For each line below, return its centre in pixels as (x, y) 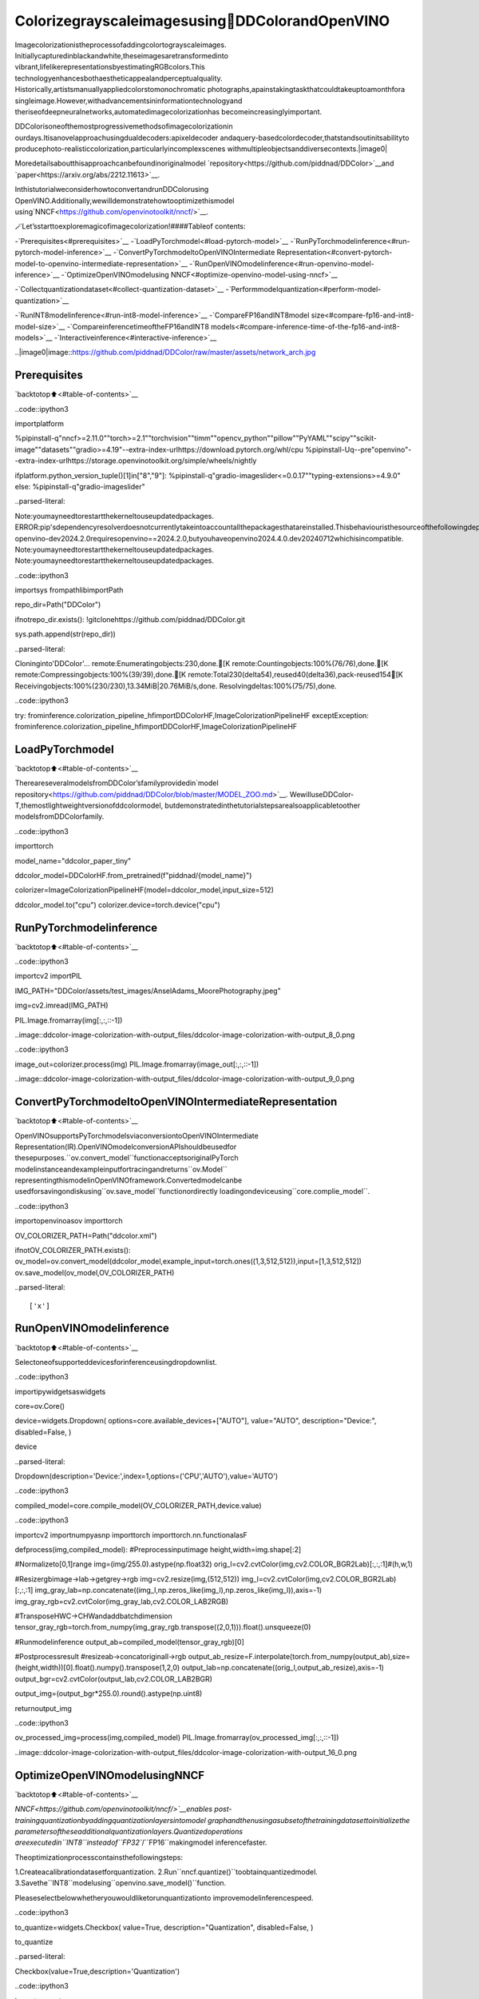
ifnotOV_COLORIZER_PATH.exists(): (73, 1251)
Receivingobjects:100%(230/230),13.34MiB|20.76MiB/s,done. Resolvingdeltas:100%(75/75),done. (176, 686)
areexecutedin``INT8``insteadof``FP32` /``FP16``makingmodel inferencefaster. (141, 1842)
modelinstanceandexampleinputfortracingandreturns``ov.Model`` (121, 1169)
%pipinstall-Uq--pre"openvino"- (358, 449)
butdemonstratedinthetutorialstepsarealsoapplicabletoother (263, 806)
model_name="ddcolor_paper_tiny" (73, 860)
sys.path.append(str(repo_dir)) (65, 634)
